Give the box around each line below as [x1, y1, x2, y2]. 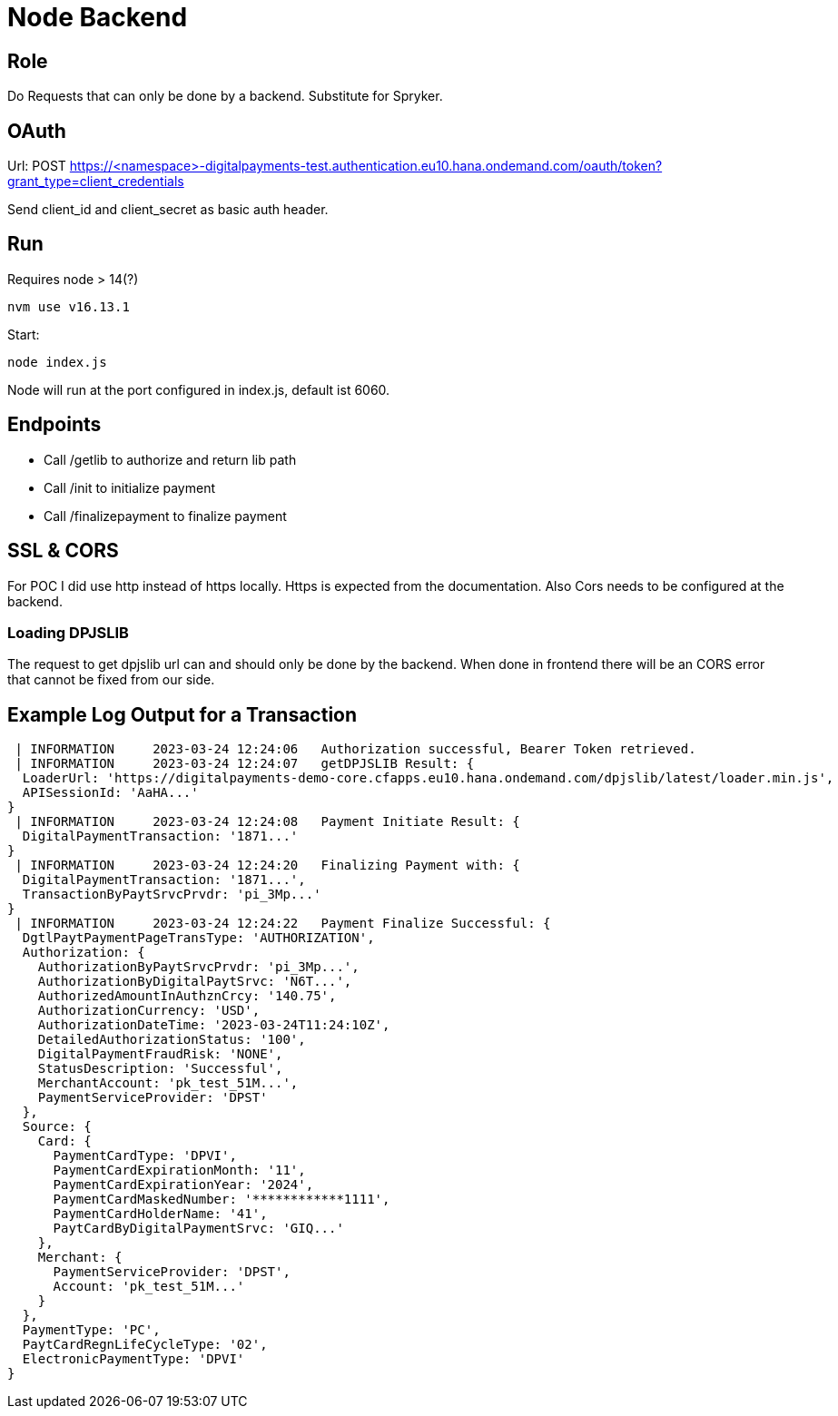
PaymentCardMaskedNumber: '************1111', [53, 1192, 390, 1207]
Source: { [22, 1119, 92, 1135]
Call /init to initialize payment [44, 479, 215, 496]
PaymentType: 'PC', [22, 1323, 161, 1338]
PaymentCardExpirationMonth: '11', [53, 1163, 306, 1178]
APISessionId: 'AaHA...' [22, 785, 199, 801]
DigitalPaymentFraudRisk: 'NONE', [37, 1047, 283, 1062]
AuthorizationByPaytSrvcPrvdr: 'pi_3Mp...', [37, 959, 360, 975]
